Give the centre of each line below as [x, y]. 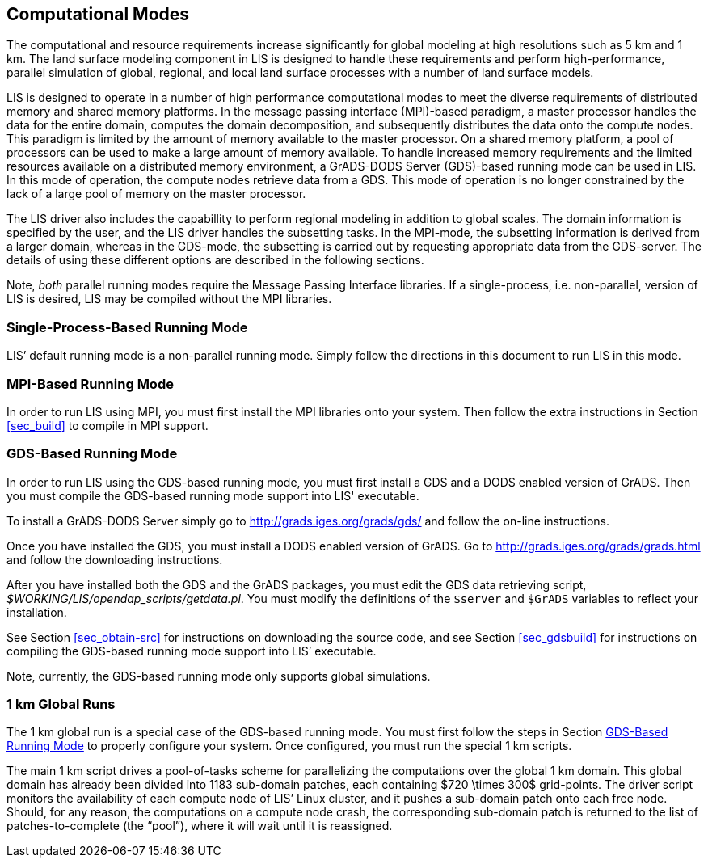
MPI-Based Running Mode [90, 384]
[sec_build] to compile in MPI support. [107, 425]
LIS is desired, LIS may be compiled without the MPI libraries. [169, 299]
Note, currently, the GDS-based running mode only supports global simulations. [219, 676]
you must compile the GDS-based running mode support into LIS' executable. [213, 495]
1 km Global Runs [61, 704]
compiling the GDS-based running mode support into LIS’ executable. [192, 651]
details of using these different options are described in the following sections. [215, 260]
